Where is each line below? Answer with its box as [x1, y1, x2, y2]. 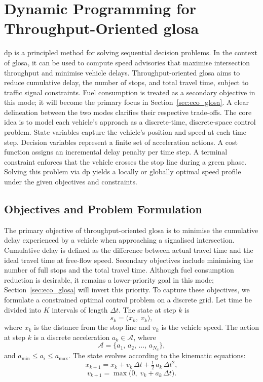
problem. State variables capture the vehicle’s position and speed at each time [4, 127, 246, 137]
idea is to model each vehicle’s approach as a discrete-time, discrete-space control [4, 117, 256, 127]
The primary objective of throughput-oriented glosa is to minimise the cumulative [4, 224, 258, 235]
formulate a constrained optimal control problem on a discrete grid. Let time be [4, 294, 252, 304]
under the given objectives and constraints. [4, 176, 137, 187]
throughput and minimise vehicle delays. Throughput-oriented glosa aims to [4, 67, 240, 78]
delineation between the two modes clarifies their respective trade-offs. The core [4, 106, 252, 117]
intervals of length [52, 304, 108, 315]
